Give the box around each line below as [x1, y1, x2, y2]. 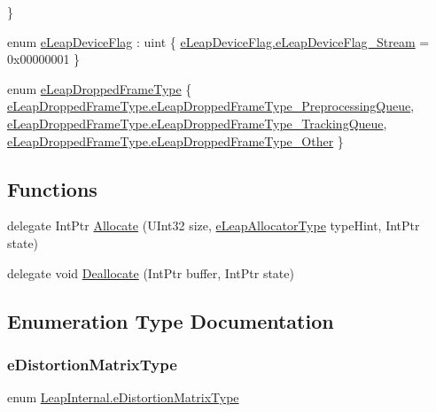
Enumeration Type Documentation [7, 307, 334, 334]
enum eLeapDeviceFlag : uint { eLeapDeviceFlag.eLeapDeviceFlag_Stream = [7, 32, 430, 51]
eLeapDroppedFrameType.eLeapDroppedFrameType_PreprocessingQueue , [7, 97, 415, 115]
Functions [7, 175, 97, 202]
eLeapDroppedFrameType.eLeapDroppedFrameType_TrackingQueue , [7, 113, 387, 132]
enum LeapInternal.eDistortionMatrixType [7, 388, 239, 407]
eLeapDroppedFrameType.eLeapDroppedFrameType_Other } [7, 131, 344, 150]
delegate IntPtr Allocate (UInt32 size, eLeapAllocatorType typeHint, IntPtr [7, 216, 420, 235]
